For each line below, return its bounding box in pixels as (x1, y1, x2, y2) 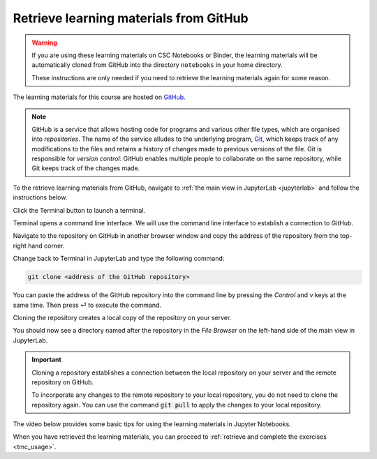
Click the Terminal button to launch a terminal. (13, 206, 146, 214)
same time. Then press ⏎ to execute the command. (13, 301, 162, 309)
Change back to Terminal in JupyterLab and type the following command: (13, 255, 225, 263)
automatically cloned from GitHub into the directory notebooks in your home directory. (31, 61, 283, 69)
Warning (31, 38, 57, 47)
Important (31, 356, 62, 364)
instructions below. (13, 193, 68, 202)
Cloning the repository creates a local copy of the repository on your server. (13, 313, 232, 322)
